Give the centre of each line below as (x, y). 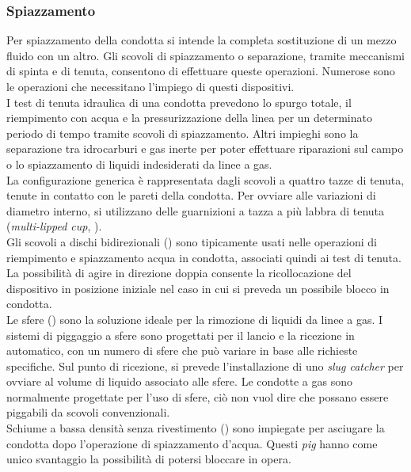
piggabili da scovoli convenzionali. (88, 412)
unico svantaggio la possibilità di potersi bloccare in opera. (149, 459)
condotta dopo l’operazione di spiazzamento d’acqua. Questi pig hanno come (192, 443)
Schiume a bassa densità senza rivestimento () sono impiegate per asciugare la (196, 428)
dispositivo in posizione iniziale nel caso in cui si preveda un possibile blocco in (198, 288)
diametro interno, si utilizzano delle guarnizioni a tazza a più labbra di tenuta (196, 210)
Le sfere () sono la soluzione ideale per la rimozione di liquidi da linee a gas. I (195, 319)
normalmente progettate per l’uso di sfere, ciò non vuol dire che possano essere (198, 396)
